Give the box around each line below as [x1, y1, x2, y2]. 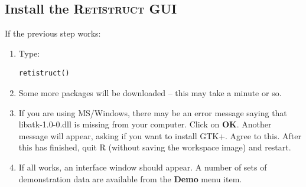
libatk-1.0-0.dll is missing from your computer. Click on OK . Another [18, 118, 272, 130]
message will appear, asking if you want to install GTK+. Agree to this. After [18, 129, 301, 142]
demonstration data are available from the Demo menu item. [18, 172, 242, 185]
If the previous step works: [5, 27, 101, 40]
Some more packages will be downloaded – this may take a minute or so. [18, 86, 282, 99]
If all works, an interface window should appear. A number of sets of [18, 160, 267, 173]
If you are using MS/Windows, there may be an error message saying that [18, 106, 287, 119]
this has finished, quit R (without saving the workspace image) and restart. [18, 141, 291, 153]
